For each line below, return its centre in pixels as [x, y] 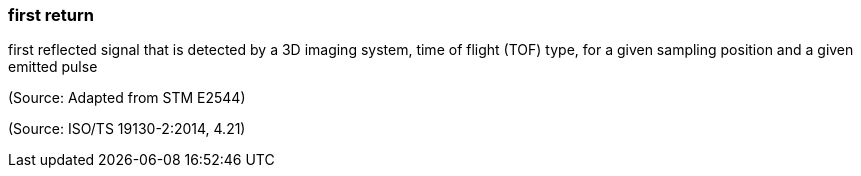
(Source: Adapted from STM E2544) [127, 98]
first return [51, 15]
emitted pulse [53, 67]
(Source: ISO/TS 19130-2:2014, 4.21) [127, 129]
